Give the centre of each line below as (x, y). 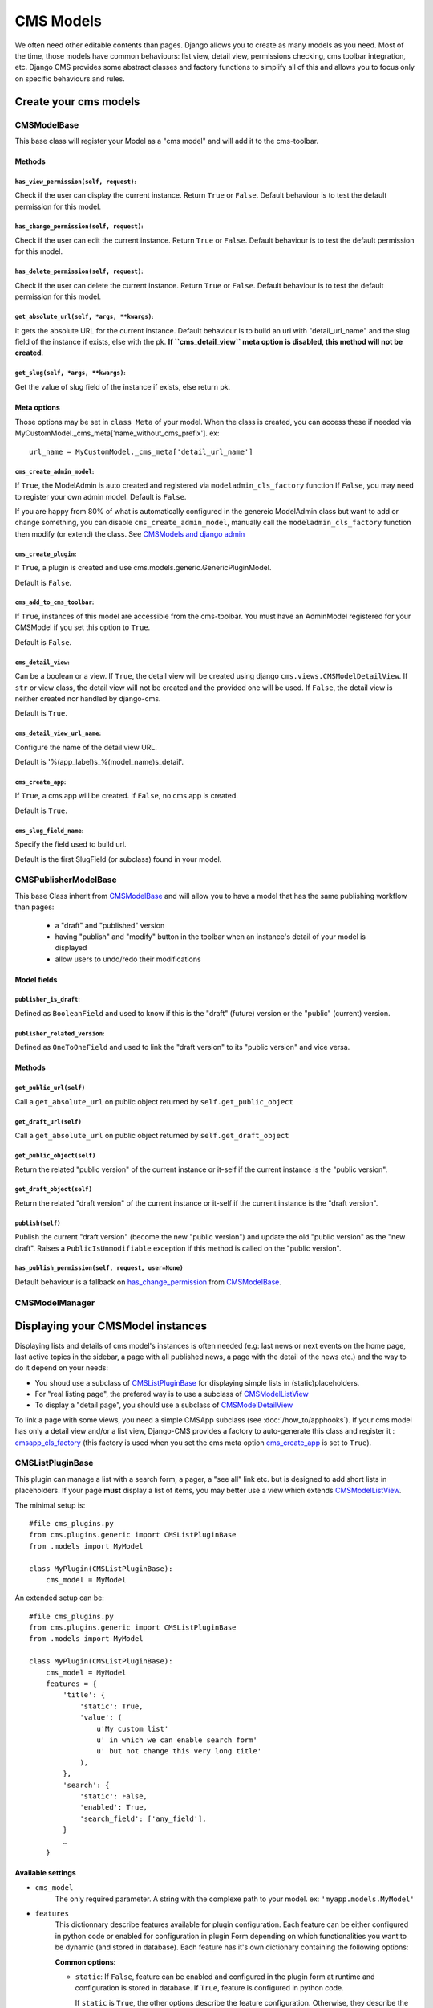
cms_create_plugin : (46, 554)
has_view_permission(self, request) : (75, 182)
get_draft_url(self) (48, 1122)
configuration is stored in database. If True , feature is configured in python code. (209, 1988)
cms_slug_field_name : (49, 831)
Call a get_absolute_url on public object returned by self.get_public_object (154, 1101)
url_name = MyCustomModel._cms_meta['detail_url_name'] (141, 451)
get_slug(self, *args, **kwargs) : (70, 373)
